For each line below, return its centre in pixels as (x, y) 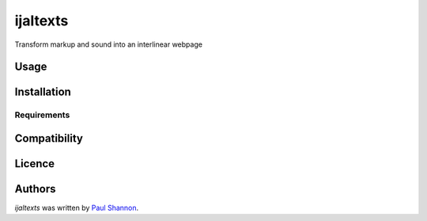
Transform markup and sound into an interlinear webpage (109, 44)
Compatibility (49, 138)
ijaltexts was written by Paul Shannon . (77, 208)
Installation (43, 92)
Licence (35, 164)
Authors (35, 189)
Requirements (42, 115)
